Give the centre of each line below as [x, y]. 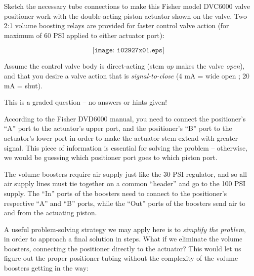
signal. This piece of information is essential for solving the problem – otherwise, [126, 147]
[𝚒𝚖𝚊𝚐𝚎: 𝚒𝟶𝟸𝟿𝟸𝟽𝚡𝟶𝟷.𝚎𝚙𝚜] [128, 51]
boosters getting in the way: [46, 268]
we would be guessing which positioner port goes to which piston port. [111, 157]
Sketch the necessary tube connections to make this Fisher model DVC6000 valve [127, 6]
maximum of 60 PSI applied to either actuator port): [84, 35]
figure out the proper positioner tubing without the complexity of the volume [121, 258]
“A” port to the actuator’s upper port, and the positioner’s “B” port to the [118, 128]
